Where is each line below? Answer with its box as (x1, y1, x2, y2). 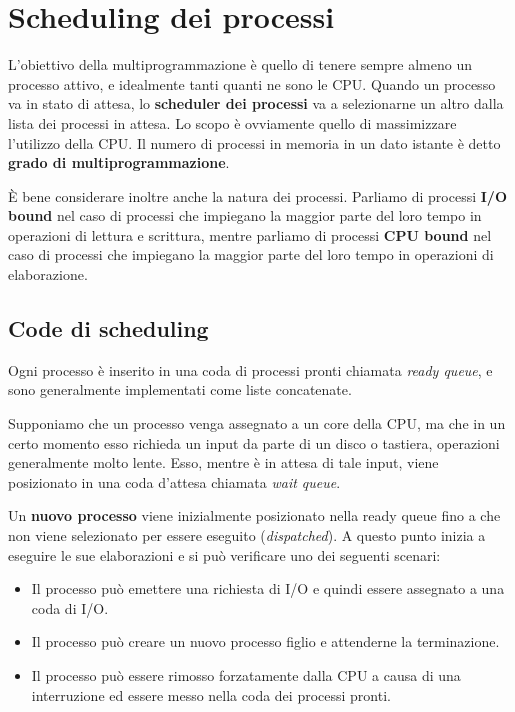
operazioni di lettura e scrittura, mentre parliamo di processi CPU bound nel (8, 224, 492, 245)
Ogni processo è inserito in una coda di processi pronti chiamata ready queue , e (8, 359, 493, 380)
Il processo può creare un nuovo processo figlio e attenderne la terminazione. (31, 631, 500, 652)
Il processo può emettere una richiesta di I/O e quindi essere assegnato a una (31, 578, 505, 599)
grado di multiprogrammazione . (8, 152, 230, 173)
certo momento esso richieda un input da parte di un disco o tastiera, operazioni (8, 432, 500, 453)
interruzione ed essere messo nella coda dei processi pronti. (31, 684, 391, 705)
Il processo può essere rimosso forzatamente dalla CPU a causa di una (31, 664, 461, 685)
